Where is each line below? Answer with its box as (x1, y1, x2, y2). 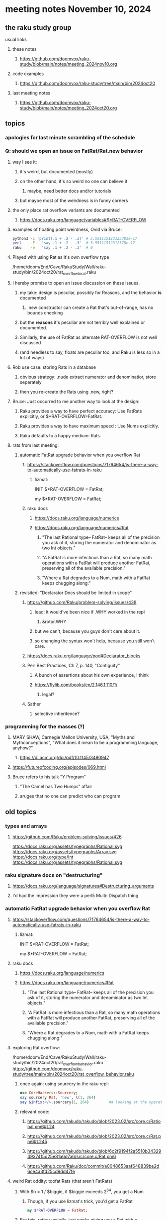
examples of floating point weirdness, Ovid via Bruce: (12, 226, 122, 232)
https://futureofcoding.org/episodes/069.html (12, 764, 106, 770)
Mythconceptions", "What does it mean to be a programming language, (12, 740, 159, 746)
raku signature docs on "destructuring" (5, 872, 103, 879)
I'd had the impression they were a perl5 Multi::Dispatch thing (12, 893, 139, 899)
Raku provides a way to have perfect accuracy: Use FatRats (19, 408, 142, 414)
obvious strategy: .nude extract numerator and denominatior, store (19, 374, 157, 380)
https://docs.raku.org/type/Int (12, 854, 74, 860)
